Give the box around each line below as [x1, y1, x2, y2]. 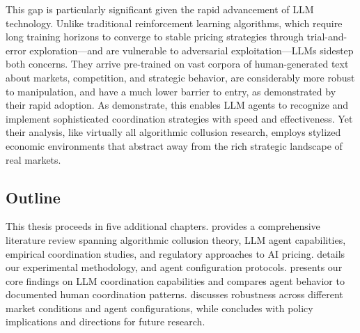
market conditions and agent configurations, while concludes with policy [6, 300, 313, 315]
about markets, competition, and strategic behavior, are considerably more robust [6, 70, 355, 84]
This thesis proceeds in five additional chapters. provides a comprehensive [6, 219, 320, 233]
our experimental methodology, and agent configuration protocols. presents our [6, 260, 343, 274]
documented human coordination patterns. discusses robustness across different [6, 287, 343, 302]
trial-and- [306, 29, 347, 44]
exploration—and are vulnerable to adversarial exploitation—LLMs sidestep [29, 42, 354, 57]
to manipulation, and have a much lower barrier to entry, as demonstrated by [6, 84, 336, 98]
